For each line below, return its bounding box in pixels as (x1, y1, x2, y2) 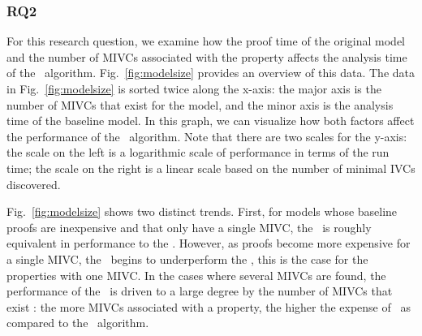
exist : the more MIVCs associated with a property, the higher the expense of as (6, 298, 411, 315)
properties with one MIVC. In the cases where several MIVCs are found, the (6, 266, 386, 283)
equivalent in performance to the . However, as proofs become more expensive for (6, 235, 411, 252)
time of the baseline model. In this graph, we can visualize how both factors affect (6, 112, 415, 129)
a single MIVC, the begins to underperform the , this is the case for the (6, 250, 368, 267)
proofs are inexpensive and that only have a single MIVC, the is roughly (6, 218, 372, 235)
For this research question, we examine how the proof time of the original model (6, 32, 405, 50)
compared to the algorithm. (6, 314, 149, 331)
